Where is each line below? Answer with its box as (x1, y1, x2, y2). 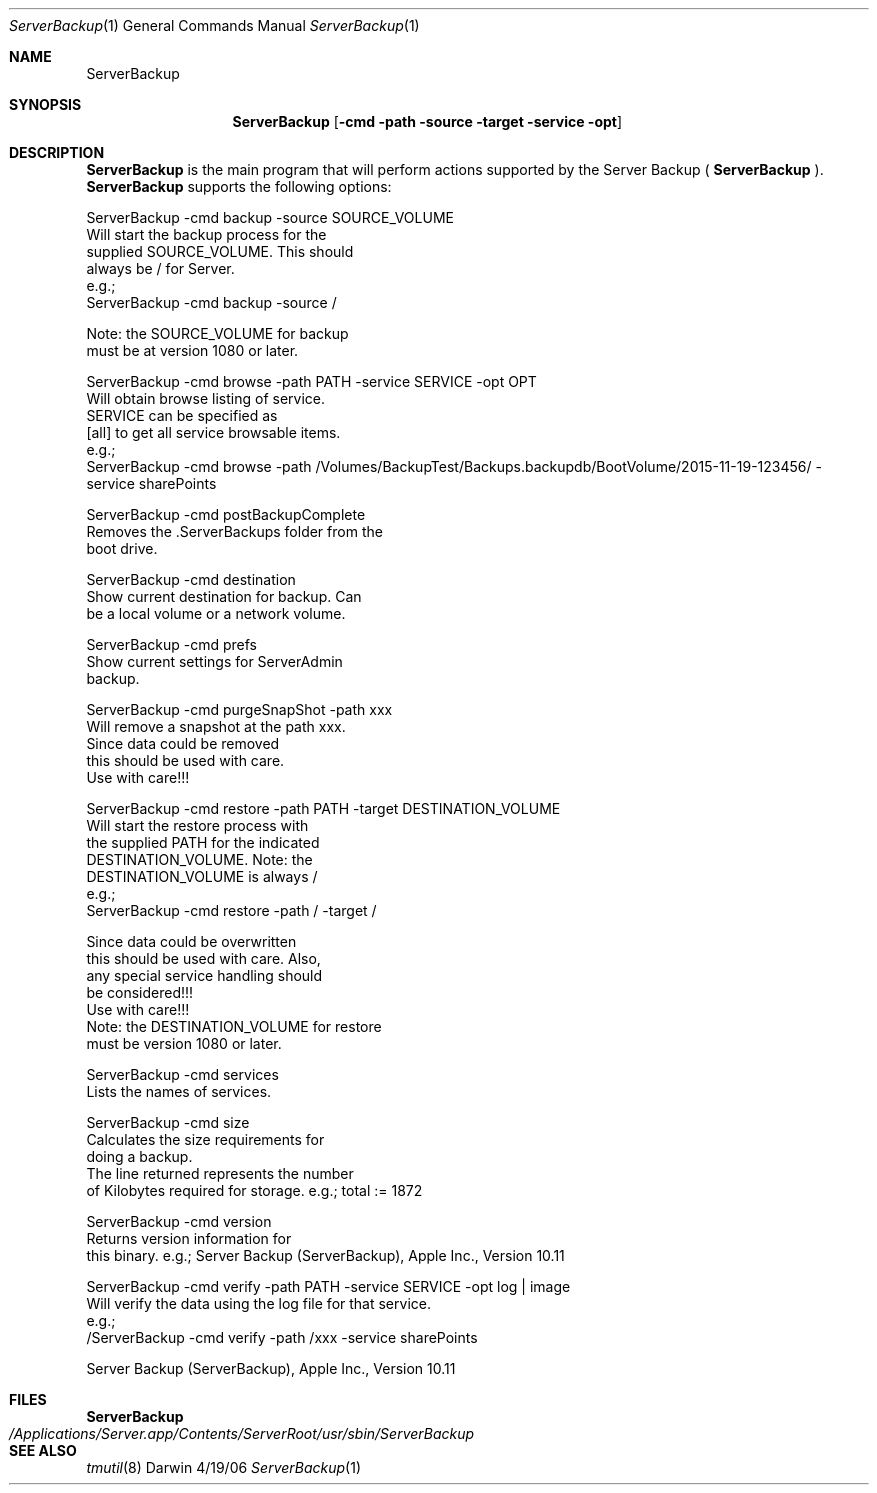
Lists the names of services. (86, 1083, 272, 1100)
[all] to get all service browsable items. (86, 424, 341, 441)
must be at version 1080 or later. (86, 342, 299, 359)
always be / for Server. (86, 260, 235, 277)
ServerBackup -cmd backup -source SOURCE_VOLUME (86, 209, 454, 226)
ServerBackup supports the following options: (86, 178, 392, 195)
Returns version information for (86, 1230, 292, 1247)
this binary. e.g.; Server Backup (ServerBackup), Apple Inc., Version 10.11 (86, 1247, 565, 1264)
